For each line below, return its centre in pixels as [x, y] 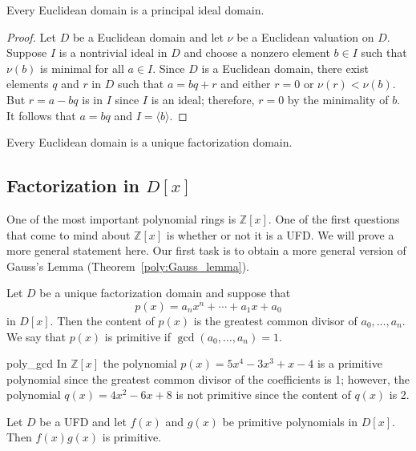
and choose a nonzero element [257, 52]
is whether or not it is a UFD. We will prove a [280, 234]
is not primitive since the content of [263, 395]
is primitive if [138, 336]
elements [28, 84]
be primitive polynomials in [290, 421]
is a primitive [349, 363]
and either [246, 84]
